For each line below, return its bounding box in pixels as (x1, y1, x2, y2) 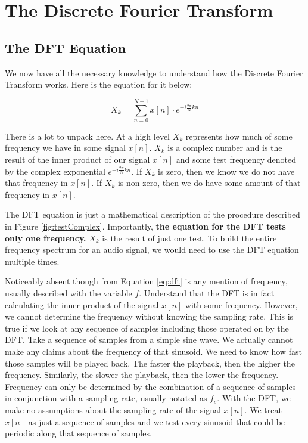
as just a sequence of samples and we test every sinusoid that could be (28, 415, 285, 427)
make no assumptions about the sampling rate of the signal (5, 403, 221, 416)
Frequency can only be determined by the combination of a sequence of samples (5, 380, 296, 392)
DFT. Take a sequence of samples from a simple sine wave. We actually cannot (5, 333, 293, 346)
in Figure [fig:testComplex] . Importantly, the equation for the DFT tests (5, 220, 286, 233)
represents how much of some (185, 129, 293, 142)
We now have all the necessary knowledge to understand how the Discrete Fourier (5, 66, 303, 79)
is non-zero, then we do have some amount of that (117, 176, 301, 189)
